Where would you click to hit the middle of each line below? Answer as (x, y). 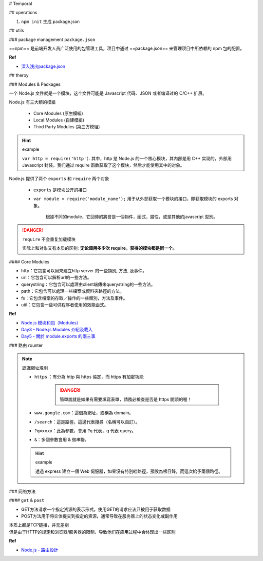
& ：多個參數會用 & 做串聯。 (62, 440)
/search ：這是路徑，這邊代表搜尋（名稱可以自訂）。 (87, 421)
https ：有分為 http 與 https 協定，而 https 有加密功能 (89, 377)
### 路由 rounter (26, 345)
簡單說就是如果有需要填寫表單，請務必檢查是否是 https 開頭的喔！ (126, 399)
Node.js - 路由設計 (40, 550)
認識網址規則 (35, 368)
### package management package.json (52, 40)
